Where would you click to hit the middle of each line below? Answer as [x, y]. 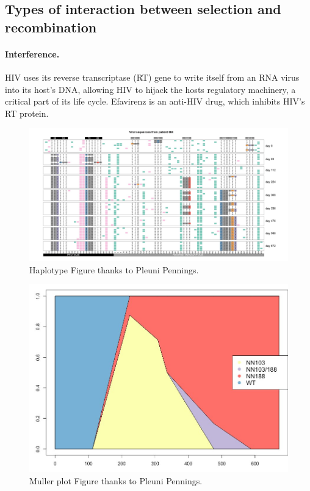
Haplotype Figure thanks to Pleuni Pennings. [114, 269]
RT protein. [27, 113]
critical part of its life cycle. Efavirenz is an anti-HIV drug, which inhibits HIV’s [155, 101]
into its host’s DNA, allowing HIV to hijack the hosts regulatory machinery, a [150, 89]
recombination [51, 27]
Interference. [32, 54]
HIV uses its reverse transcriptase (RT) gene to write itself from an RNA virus [152, 77]
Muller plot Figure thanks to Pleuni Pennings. [116, 480]
